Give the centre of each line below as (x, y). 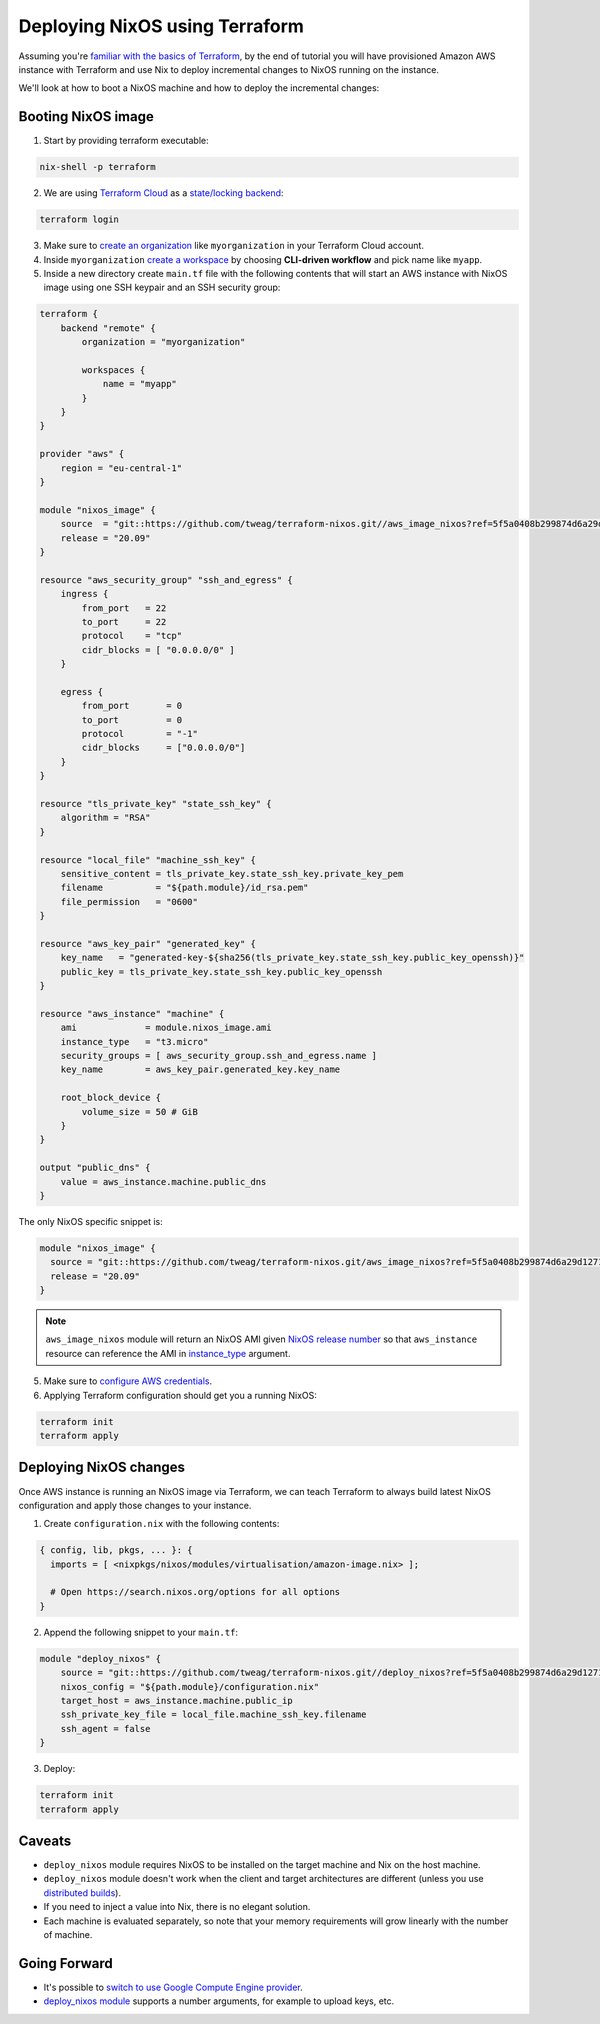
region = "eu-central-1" (121, 468)
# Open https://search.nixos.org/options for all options (195, 1592)
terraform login (79, 219)
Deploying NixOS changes (101, 1467)
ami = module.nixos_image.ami (166, 1028)
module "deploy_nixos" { (100, 1658)
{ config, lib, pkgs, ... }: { (116, 1550)
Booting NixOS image (86, 116)
